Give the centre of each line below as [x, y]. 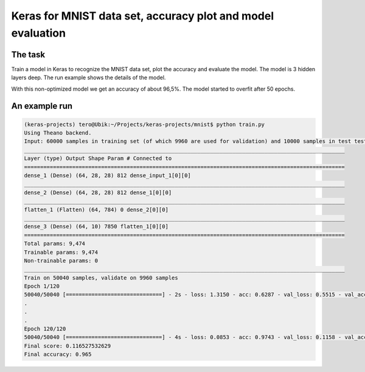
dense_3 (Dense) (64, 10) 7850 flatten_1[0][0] [96, 226]
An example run [42, 106]
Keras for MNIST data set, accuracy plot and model [142, 16]
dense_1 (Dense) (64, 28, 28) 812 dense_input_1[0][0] [107, 175]
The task [28, 54]
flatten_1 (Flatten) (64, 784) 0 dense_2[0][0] [96, 209]
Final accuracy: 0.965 [58, 354]
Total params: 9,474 [54, 244]
